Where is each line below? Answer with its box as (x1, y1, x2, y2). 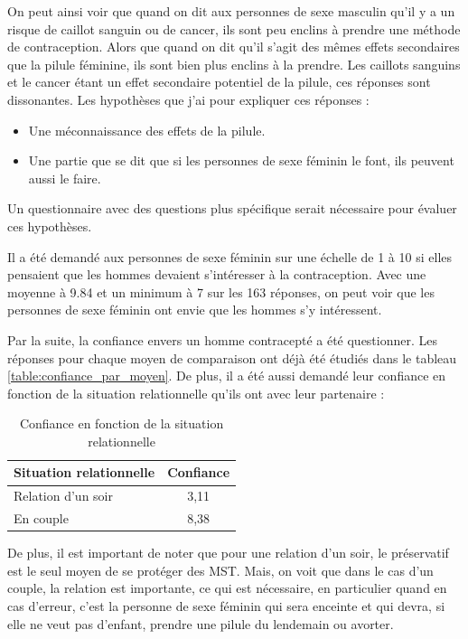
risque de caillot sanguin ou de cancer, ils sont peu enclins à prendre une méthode (7, 19, 461, 38)
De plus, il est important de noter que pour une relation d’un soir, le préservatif (7, 543, 449, 562)
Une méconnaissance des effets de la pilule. (28, 120, 266, 139)
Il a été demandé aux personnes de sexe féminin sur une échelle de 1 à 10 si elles (7, 247, 452, 266)
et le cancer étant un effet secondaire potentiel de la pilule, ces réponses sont (7, 72, 431, 91)
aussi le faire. (28, 168, 101, 187)
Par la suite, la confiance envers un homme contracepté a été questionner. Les (7, 330, 438, 349)
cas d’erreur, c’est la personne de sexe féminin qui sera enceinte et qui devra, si (7, 597, 445, 616)
